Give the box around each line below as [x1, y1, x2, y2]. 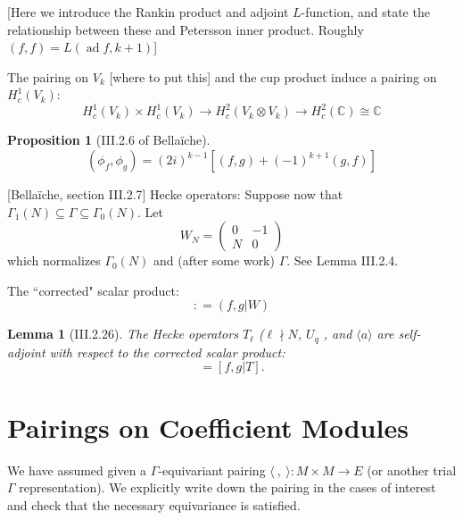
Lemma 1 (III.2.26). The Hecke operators [7, 324, 238, 343]
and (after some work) [153, 251, 275, 270]
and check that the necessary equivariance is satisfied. [7, 495, 301, 514]
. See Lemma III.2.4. [286, 251, 399, 270]
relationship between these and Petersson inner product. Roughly [7, 20, 364, 38]
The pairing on [7, 67, 89, 86]
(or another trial [367, 460, 457, 479]
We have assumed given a [7, 460, 147, 479]
